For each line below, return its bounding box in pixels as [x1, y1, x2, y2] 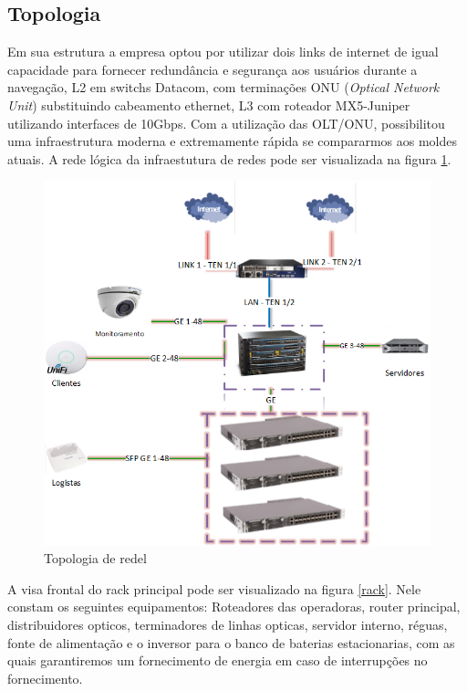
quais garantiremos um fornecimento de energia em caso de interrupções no [7, 651, 428, 670]
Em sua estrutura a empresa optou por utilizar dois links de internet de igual [7, 42, 439, 61]
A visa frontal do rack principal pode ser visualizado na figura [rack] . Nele [7, 579, 421, 598]
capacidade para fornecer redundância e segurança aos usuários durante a [7, 59, 418, 79]
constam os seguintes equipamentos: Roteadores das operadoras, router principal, [7, 597, 461, 616]
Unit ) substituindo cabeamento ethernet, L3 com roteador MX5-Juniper [7, 95, 410, 114]
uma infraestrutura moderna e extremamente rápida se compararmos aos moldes [7, 131, 457, 151]
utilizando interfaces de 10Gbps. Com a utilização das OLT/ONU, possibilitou [7, 113, 445, 132]
